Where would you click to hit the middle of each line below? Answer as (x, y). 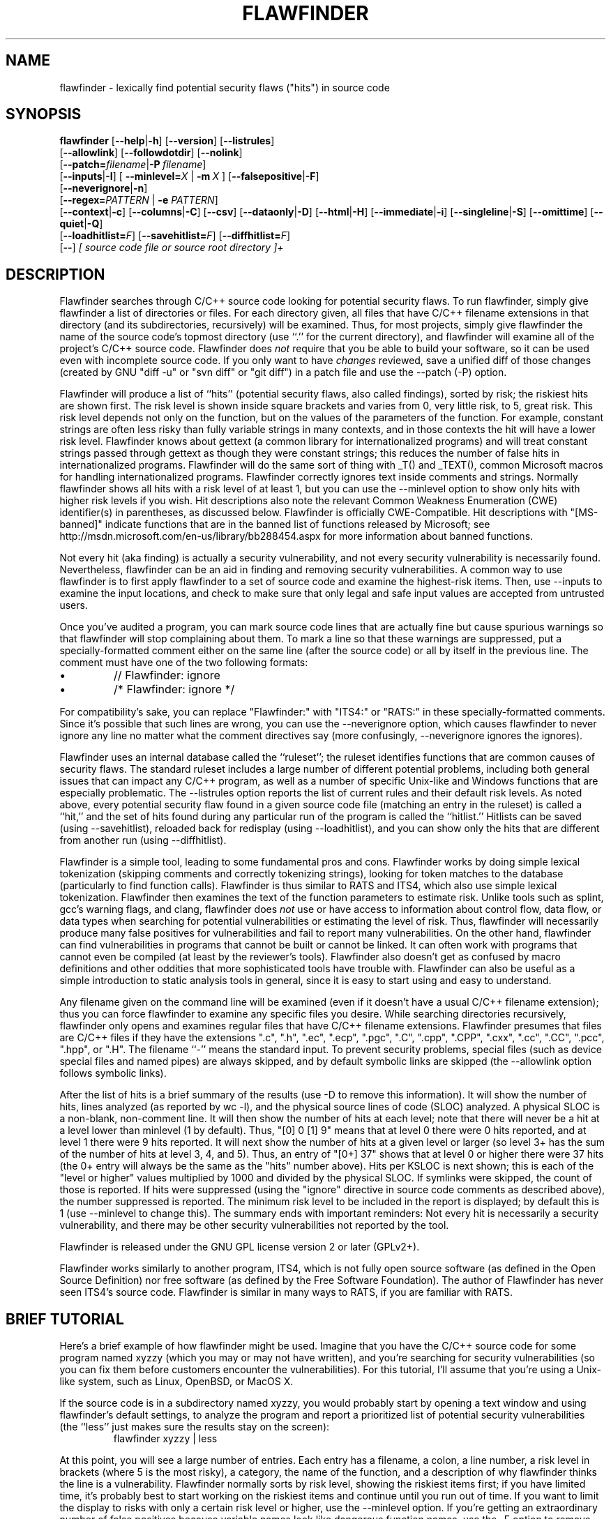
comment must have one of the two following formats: (184, 663)
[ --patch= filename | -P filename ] (133, 165)
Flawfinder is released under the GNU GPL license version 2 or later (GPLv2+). (240, 1247)
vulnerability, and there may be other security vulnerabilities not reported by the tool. (254, 1225)
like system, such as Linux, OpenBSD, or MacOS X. (176, 1382)
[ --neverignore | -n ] (104, 188)
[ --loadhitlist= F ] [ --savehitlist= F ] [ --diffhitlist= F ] (175, 236)
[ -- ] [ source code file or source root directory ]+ (172, 248)
